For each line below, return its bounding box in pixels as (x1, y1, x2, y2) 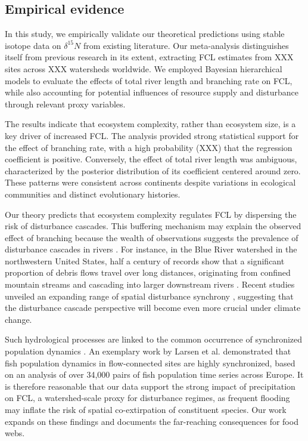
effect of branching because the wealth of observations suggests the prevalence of (5, 231, 298, 243)
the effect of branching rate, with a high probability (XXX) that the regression (5, 141, 293, 153)
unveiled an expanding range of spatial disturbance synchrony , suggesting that (5, 289, 294, 302)
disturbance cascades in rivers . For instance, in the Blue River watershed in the (5, 243, 297, 255)
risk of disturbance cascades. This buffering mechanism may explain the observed (5, 220, 301, 232)
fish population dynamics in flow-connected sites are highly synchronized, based (5, 356, 295, 369)
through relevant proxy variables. (5, 97, 126, 110)
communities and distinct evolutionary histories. (5, 187, 181, 200)
